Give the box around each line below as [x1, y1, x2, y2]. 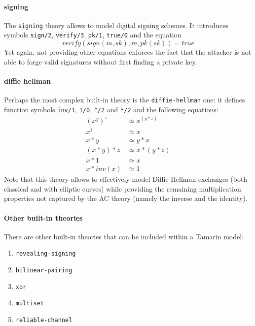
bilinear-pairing [15, 267, 73, 274]
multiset [15, 300, 44, 307]
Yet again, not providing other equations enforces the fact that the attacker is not [4, 47, 252, 57]
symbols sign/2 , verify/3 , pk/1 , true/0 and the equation [4, 30, 182, 40]
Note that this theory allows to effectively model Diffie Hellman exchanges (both [4, 174, 248, 184]
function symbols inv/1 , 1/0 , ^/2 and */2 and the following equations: [4, 104, 219, 114]
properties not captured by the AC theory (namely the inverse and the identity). [4, 193, 248, 203]
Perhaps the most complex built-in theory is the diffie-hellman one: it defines [4, 95, 245, 105]
